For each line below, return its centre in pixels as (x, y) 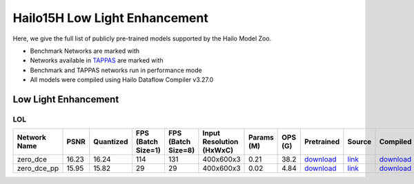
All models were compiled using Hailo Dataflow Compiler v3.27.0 (122, 80)
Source (359, 142)
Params (261, 137)
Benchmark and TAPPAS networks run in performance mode (116, 70)
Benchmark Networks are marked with (85, 51)
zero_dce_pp (38, 168)
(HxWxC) (218, 150)
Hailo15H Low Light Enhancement (110, 18)
